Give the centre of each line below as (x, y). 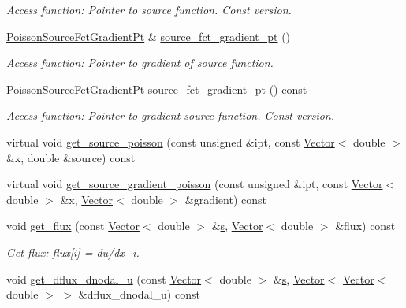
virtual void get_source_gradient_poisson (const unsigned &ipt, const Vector (195, 184)
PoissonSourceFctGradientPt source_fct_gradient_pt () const (157, 89)
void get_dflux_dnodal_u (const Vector (104, 278)
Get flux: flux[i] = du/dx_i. (73, 252)
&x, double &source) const (71, 157)
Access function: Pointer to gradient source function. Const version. (171, 115)
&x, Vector (86, 199)
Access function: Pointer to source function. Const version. (149, 9)
